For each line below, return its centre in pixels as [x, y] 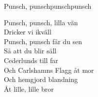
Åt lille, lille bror [29, 89]
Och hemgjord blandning [41, 79]
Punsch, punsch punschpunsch [48, 6]
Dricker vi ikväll [28, 32]
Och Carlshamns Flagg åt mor [49, 70]
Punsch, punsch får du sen [43, 41]
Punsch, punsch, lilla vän [41, 22]
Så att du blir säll [30, 51]
